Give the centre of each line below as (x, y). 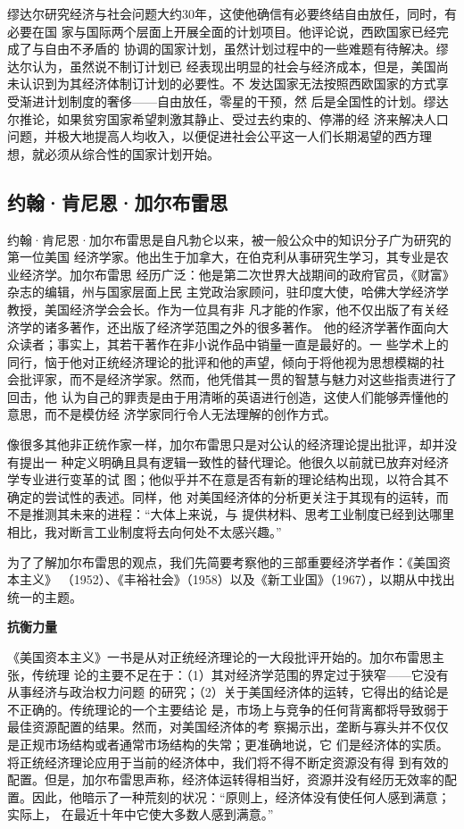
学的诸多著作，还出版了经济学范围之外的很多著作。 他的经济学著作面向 (228, 327)
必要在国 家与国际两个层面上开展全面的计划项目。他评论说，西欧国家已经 (222, 31)
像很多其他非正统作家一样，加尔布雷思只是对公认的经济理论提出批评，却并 (226, 444)
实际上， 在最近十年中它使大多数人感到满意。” (141, 814)
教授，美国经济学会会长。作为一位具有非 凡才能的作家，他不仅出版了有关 (222, 309)
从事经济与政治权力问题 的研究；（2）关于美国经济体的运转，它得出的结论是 (228, 692)
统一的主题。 (45, 596)
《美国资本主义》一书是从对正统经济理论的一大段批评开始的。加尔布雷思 (220, 657)
